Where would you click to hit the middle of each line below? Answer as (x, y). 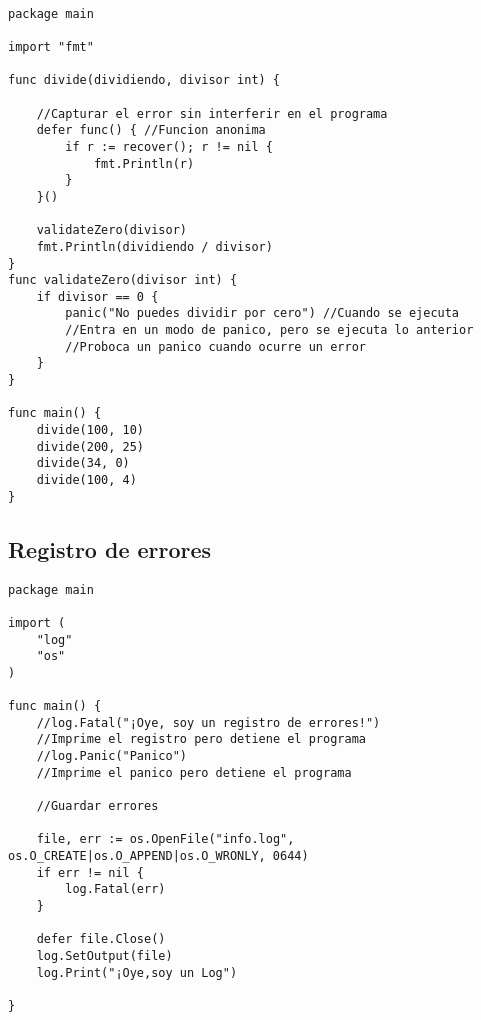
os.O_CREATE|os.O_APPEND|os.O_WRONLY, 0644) (158, 856)
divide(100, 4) (86, 480)
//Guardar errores (97, 806)
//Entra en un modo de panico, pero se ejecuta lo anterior (269, 330)
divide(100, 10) (90, 430)
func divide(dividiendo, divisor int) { (144, 80)
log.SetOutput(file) (104, 955)
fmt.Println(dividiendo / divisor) (154, 246)
